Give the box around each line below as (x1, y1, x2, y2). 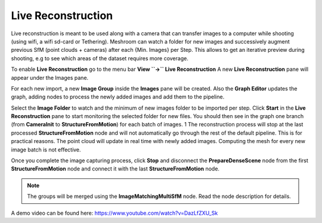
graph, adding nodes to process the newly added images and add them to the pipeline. (11, 93, 225, 101)
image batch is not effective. (11, 146, 81, 153)
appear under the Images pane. (11, 74, 89, 81)
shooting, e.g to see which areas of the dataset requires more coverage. (11, 54, 189, 62)
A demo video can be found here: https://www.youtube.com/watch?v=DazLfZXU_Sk (11, 209, 218, 216)
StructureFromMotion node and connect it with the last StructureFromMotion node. (11, 165, 220, 172)
